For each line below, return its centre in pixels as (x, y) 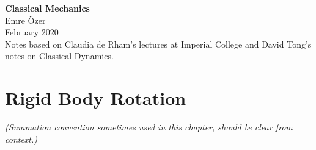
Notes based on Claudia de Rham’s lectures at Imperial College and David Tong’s (158, 44)
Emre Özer (25, 20)
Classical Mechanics (47, 8)
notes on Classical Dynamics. (59, 56)
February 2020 (32, 32)
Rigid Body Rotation (96, 98)
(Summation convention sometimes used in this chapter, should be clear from (149, 127)
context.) (21, 139)
